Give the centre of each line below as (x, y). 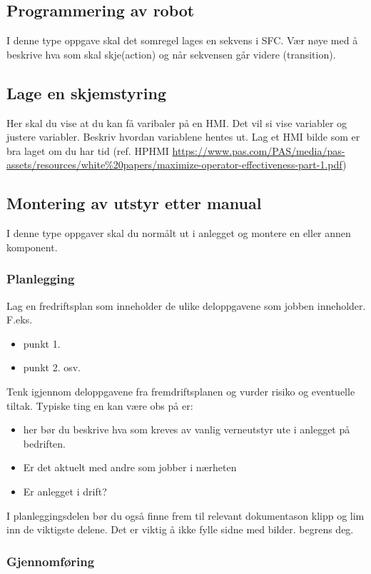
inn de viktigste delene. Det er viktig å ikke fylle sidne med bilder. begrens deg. (180, 529)
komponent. (32, 247)
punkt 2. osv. (52, 367)
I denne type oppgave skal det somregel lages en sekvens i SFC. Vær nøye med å (182, 40)
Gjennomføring (51, 561)
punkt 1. (42, 343)
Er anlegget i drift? (65, 491)
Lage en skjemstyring (86, 92)
